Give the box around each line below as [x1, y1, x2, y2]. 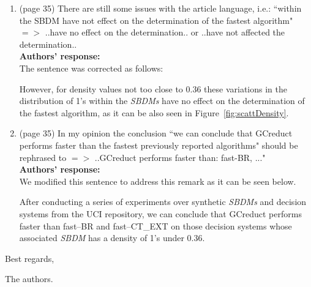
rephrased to [19, 151, 67, 163]
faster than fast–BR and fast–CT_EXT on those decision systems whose [19, 219, 292, 232]
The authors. [5, 272, 53, 285]
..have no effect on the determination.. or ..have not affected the [45, 26, 285, 39]
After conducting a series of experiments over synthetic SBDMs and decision [19, 195, 307, 208]
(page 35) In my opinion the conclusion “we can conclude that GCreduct [19, 127, 293, 140]
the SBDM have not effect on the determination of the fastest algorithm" [19, 13, 293, 26]
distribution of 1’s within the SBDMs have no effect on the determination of [19, 94, 305, 107]
